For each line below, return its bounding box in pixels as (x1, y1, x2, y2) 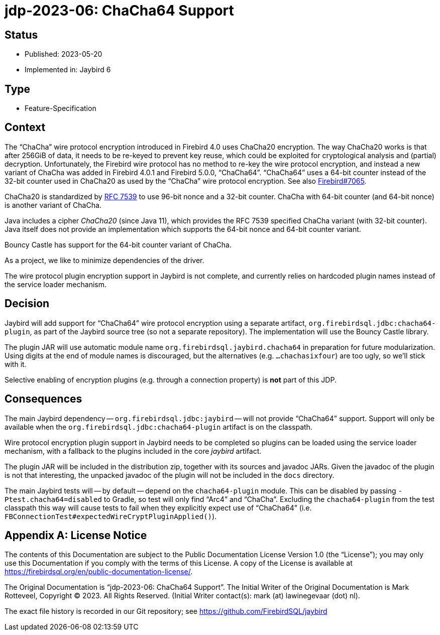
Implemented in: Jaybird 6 (25, 65, 111, 74)
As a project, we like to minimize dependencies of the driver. (5, 256, 204, 265)
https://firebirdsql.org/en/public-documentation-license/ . (5, 567, 193, 576)
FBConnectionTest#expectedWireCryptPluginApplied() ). (5, 512, 217, 521)
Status (5, 28, 38, 41)
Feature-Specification (25, 104, 96, 113)
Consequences (5, 393, 82, 406)
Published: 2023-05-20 (25, 50, 102, 59)
